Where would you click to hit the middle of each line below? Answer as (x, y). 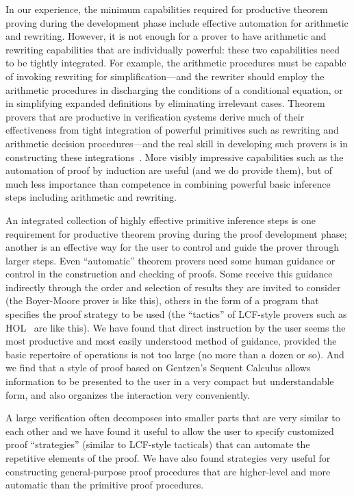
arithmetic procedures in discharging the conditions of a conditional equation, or (174, 89)
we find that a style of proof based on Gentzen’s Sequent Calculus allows (158, 368)
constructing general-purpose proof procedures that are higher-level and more (168, 471)
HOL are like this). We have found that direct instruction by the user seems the (176, 327)
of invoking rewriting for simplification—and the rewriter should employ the (165, 76)
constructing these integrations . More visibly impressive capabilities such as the (175, 157)
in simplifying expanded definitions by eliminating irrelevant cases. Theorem (165, 103)
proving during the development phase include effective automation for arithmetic (177, 22)
